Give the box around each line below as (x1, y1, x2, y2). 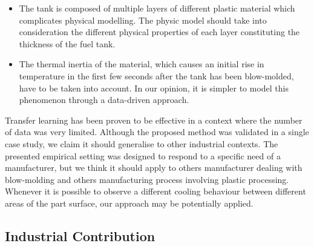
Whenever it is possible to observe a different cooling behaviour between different (5, 185, 306, 198)
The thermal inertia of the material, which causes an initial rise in (19, 58, 264, 70)
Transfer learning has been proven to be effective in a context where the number (5, 113, 303, 126)
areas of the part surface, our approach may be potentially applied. (5, 196, 253, 209)
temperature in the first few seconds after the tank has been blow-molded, (19, 69, 294, 82)
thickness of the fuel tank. (19, 37, 116, 50)
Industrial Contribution (5, 226, 155, 245)
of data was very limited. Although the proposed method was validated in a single (5, 125, 309, 138)
